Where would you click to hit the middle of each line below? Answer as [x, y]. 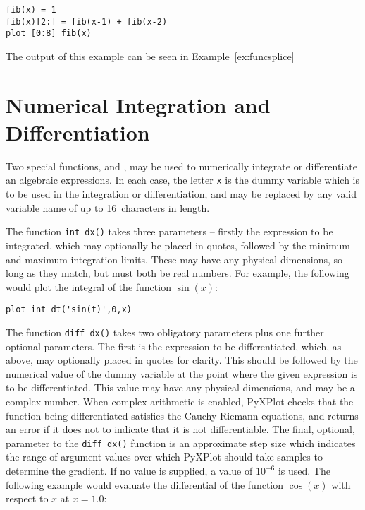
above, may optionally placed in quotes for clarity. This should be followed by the [182, 360]
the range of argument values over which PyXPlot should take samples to [164, 457]
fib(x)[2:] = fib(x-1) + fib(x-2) [87, 22]
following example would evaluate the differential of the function [145, 484]
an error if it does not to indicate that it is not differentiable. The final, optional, [180, 429]
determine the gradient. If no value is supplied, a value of [129, 471]
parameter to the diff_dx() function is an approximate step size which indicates [181, 443]
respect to [27, 498]
